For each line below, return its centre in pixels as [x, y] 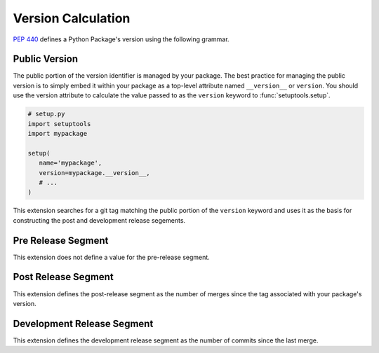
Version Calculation [72, 18]
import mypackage [58, 133]
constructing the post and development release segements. [99, 220]
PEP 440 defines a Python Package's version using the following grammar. [121, 39]
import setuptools [59, 124]
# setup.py [46, 114]
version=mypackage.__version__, [94, 173]
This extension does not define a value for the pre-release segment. [111, 257]
